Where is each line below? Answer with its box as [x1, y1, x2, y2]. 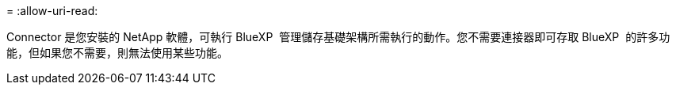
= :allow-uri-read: [6, 4, 98, 17]
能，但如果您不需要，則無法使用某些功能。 [6, 46, 228, 59]
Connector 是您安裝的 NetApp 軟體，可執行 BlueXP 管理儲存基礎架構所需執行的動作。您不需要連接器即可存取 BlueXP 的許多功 [6, 30, 670, 44]
